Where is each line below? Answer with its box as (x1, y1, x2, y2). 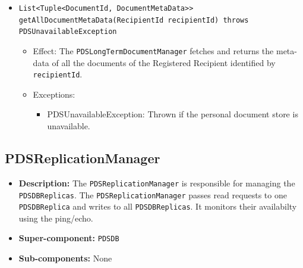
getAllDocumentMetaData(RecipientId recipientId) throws (18, 15, 249, 24)
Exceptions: (33, 88, 75, 100)
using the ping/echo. (18, 211, 93, 224)
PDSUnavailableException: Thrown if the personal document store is (47, 108, 298, 120)
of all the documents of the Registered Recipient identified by (52, 56, 276, 68)
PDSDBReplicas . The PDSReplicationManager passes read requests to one (18, 188, 287, 201)
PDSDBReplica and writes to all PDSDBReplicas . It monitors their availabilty (18, 200, 297, 213)
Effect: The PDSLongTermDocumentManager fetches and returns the (33, 44, 274, 57)
